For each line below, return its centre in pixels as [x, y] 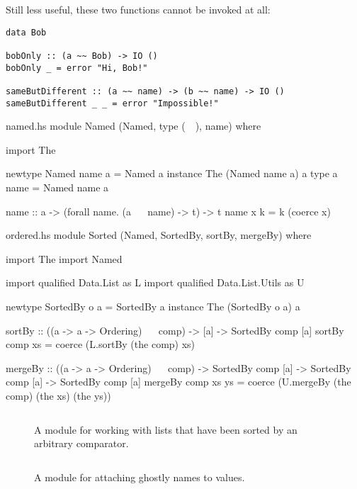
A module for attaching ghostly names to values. [140, 477]
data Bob [26, 32]
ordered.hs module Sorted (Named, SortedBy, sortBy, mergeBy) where [159, 235]
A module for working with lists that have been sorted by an [166, 429]
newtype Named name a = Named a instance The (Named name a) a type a [172, 173]
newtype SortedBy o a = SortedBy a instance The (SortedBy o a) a [153, 306]
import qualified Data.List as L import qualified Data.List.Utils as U [155, 282]
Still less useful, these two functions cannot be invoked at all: [138, 9]
